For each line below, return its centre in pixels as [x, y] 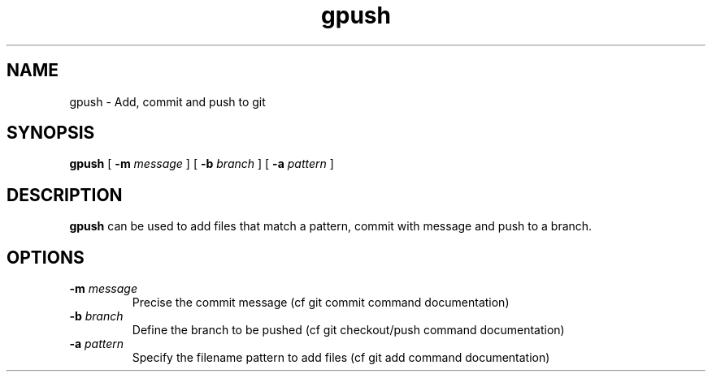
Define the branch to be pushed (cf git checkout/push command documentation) [348, 330]
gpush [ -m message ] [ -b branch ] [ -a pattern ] [202, 164]
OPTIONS [46, 257]
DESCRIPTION [65, 195]
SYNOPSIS [51, 133]
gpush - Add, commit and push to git [167, 101]
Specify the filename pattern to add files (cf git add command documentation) [341, 358]
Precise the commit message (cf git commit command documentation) [321, 303]
